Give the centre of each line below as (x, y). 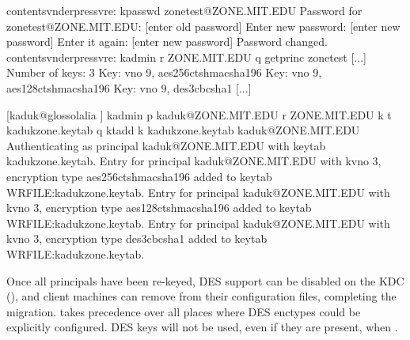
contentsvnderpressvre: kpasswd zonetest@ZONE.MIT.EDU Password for (184, 10)
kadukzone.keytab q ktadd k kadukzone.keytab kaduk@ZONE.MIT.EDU (183, 130)
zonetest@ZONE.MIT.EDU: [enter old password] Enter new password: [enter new (203, 26)
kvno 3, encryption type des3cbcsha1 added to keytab (137, 238)
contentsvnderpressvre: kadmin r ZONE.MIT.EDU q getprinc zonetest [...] (186, 57)
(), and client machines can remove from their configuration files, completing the (201, 296)
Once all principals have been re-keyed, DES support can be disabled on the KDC (205, 280)
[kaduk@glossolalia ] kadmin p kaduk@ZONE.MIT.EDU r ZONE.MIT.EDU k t (199, 114)
